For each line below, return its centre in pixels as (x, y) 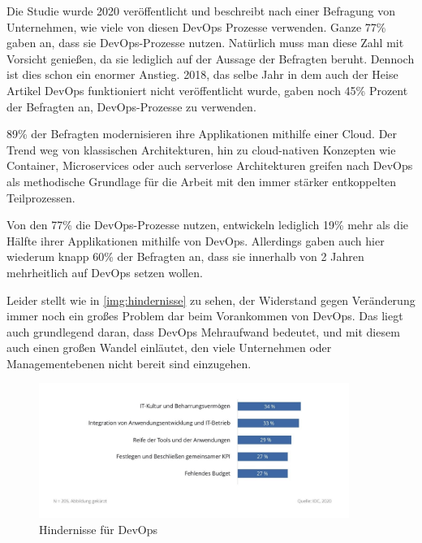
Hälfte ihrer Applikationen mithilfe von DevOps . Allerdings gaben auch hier (196, 240)
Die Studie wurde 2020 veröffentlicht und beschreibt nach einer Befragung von (201, 11)
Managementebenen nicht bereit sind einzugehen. (129, 363)
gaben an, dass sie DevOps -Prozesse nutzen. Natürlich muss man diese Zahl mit (205, 43)
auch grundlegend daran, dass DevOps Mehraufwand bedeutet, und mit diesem (203, 331)
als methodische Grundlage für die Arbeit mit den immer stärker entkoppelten (202, 181)
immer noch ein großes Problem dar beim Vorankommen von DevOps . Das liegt (205, 316)
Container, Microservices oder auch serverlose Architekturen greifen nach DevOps (210, 165)
